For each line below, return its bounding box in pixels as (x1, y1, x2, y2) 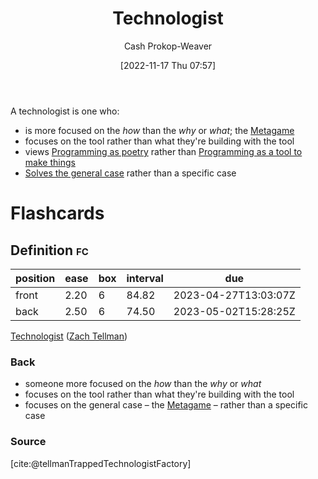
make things (24, 156, 76, 168)
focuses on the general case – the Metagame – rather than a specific (24, 399, 308, 411)
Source (10, 435, 47, 449)
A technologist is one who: (10, 105, 120, 117)
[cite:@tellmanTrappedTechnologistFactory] (10, 457, 192, 469)
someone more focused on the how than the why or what (24, 378, 262, 390)
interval (126, 271, 164, 285)
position (15, 271, 56, 285)
